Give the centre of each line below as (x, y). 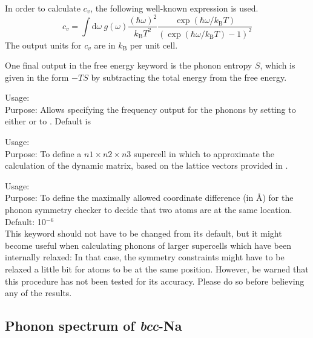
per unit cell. (154, 45)
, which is (278, 65)
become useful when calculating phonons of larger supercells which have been (148, 245)
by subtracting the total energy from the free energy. (189, 77)
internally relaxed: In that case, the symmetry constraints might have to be (145, 257)
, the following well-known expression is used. (174, 8)
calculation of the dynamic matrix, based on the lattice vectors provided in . (147, 165)
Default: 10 (25, 221)
